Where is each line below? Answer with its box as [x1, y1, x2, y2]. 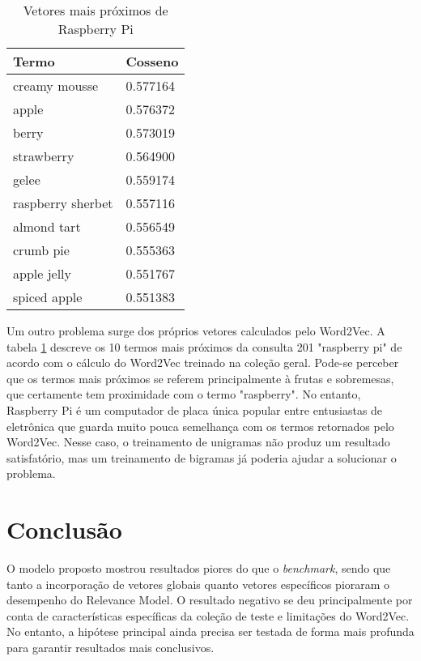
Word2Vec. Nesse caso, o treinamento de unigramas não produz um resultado [6, 433, 390, 450]
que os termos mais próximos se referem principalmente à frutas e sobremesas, [6, 369, 394, 386]
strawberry [13, 147, 74, 165]
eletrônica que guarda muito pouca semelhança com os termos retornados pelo [6, 417, 394, 434]
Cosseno [125, 52, 179, 70]
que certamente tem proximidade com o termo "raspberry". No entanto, [6, 386, 361, 403]
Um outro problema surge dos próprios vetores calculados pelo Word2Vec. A [6, 322, 385, 339]
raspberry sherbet [13, 194, 113, 212]
